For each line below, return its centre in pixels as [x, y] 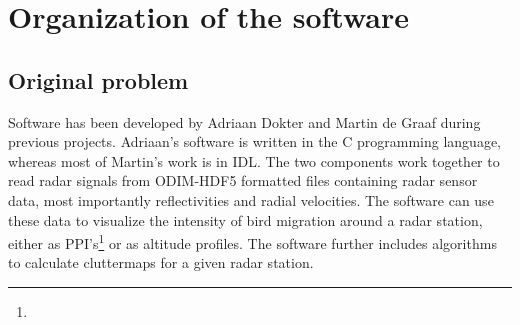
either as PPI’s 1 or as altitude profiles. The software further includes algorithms [252, 241]
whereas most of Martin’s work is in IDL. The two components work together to [254, 160]
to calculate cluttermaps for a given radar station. [161, 262]
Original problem [98, 79]
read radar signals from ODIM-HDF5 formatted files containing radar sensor [243, 180]
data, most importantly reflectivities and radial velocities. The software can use [251, 199]
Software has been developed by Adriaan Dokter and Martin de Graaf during [244, 121]
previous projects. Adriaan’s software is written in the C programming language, [255, 141]
